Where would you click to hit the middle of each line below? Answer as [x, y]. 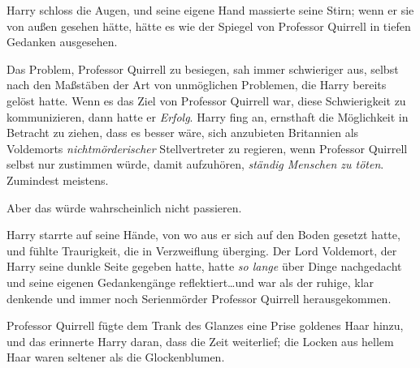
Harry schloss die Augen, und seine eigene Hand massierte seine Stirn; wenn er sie [210, 10]
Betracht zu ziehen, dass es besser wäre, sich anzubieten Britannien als [183, 133]
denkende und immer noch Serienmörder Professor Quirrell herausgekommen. [199, 298]
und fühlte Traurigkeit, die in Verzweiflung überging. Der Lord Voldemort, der [202, 250]
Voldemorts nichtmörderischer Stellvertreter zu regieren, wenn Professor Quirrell [207, 148]
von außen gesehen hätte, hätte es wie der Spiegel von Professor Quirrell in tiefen [209, 26]
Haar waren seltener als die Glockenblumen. [116, 357]
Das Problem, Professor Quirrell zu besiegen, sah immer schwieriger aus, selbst [203, 68]
